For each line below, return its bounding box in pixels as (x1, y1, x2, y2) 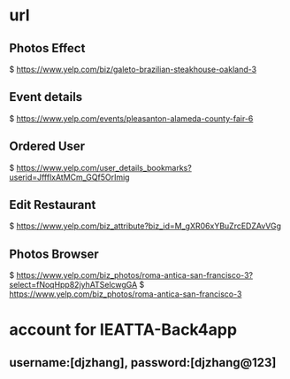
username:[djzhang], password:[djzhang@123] (9, 355, 277, 370)
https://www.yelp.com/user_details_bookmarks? (16, 162, 192, 173)
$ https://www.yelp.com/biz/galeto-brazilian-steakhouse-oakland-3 (9, 64, 257, 74)
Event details (9, 89, 83, 104)
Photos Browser (9, 246, 99, 261)
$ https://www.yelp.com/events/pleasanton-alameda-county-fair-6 (9, 112, 254, 124)
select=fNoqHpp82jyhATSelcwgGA (9, 280, 138, 290)
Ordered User (9, 139, 86, 154)
